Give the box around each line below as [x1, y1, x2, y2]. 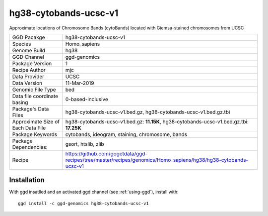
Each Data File [12, 124, 46, 131]
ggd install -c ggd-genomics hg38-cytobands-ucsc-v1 [18, 201, 149, 206]
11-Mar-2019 [65, 80, 94, 87]
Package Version [12, 60, 52, 67]
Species [12, 40, 31, 47]
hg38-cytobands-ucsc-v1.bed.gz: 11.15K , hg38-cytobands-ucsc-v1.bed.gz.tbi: [65, 118, 249, 125]
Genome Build [12, 47, 46, 54]
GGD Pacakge [12, 34, 45, 41]
